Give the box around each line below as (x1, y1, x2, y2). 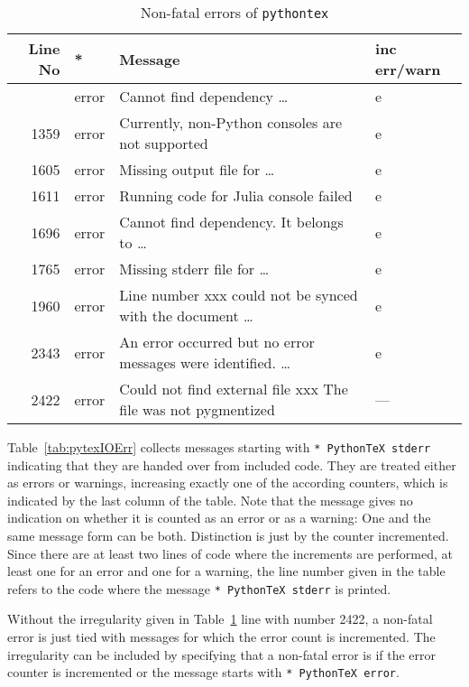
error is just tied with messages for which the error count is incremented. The (7, 627, 436, 646)
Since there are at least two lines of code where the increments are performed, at (7, 543, 453, 562)
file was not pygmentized (119, 399, 275, 420)
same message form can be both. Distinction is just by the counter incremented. (7, 526, 449, 545)
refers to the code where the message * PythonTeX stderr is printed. (7, 579, 391, 598)
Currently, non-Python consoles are (119, 112, 343, 133)
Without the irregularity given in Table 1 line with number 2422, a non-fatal (7, 609, 433, 628)
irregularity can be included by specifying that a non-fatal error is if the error (7, 645, 437, 664)
